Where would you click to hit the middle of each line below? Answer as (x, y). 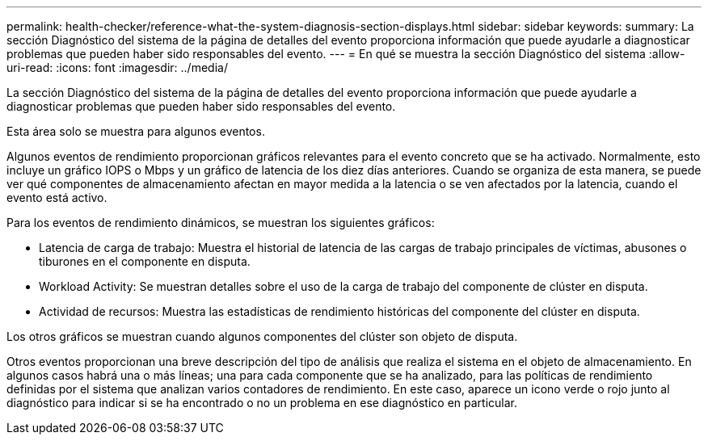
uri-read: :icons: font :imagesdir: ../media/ (117, 67)
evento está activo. (57, 197)
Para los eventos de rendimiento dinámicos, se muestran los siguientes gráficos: (221, 223)
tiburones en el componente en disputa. (145, 261)
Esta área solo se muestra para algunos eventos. (136, 131)
